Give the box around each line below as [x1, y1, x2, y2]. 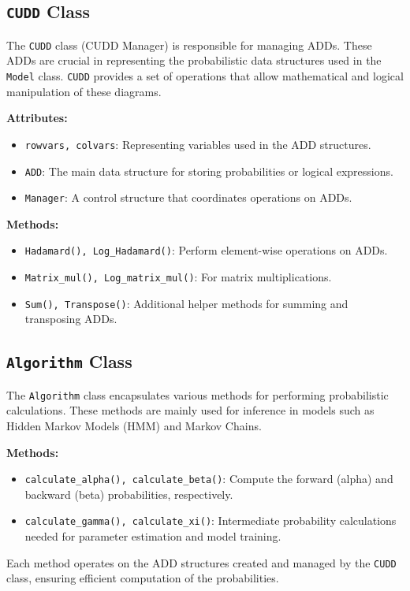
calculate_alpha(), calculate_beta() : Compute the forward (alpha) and [24, 470, 393, 487]
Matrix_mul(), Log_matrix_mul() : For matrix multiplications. [24, 269, 332, 285]
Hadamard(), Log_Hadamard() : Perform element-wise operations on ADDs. [24, 242, 388, 258]
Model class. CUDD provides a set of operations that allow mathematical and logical [6, 68, 404, 84]
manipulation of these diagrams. [6, 83, 162, 99]
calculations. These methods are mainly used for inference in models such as [6, 402, 375, 418]
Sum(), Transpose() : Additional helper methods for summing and [24, 295, 348, 311]
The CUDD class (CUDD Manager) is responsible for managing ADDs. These [6, 36, 372, 53]
